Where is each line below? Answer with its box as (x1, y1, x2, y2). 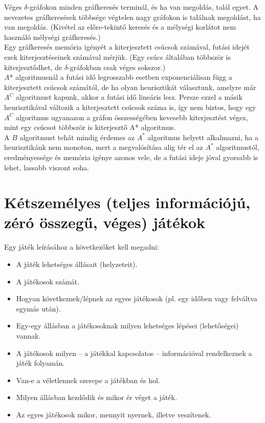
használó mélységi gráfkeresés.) (4, 31, 101, 42)
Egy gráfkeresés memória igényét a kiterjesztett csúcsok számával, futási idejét (4, 41, 250, 52)
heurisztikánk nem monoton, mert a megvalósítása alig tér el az (4, 142, 203, 152)
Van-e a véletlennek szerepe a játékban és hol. (16, 374, 160, 385)
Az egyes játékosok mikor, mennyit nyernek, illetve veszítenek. (16, 409, 211, 419)
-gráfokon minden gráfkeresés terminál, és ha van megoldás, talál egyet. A (27, 2, 259, 12)
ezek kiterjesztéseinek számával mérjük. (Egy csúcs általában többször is (4, 51, 231, 62)
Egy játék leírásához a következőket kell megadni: (4, 241, 159, 252)
